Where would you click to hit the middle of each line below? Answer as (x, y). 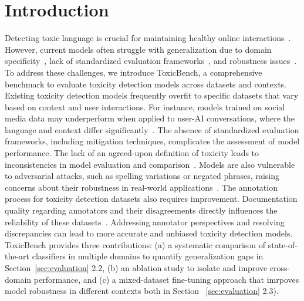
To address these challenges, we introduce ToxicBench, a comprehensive (134, 72)
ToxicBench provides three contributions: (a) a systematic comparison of (135, 244)
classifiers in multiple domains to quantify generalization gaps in (148, 256)
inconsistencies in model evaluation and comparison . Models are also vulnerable (150, 164)
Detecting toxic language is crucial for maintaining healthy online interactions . (148, 38)
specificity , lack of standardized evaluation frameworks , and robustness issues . (151, 61)
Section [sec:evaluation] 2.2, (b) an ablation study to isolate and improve (136, 268)
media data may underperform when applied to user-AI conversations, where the (150, 118)
